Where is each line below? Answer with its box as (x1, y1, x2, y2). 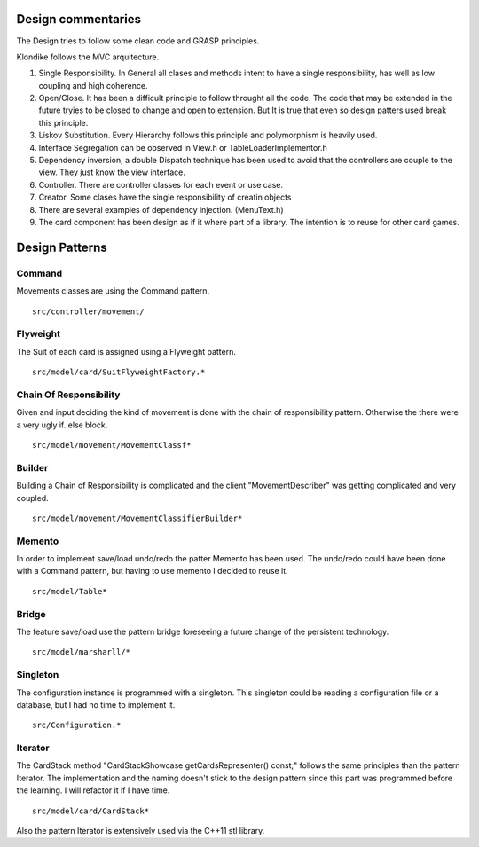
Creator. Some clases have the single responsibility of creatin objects (38, 192, 292, 203)
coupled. (16, 492, 49, 503)
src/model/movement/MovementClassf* (32, 440, 192, 450)
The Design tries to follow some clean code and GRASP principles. (16, 35, 260, 46)
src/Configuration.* (32, 720, 122, 731)
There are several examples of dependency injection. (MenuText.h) (38, 204, 284, 215)
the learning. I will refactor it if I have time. (16, 785, 170, 796)
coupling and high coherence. (38, 80, 148, 90)
